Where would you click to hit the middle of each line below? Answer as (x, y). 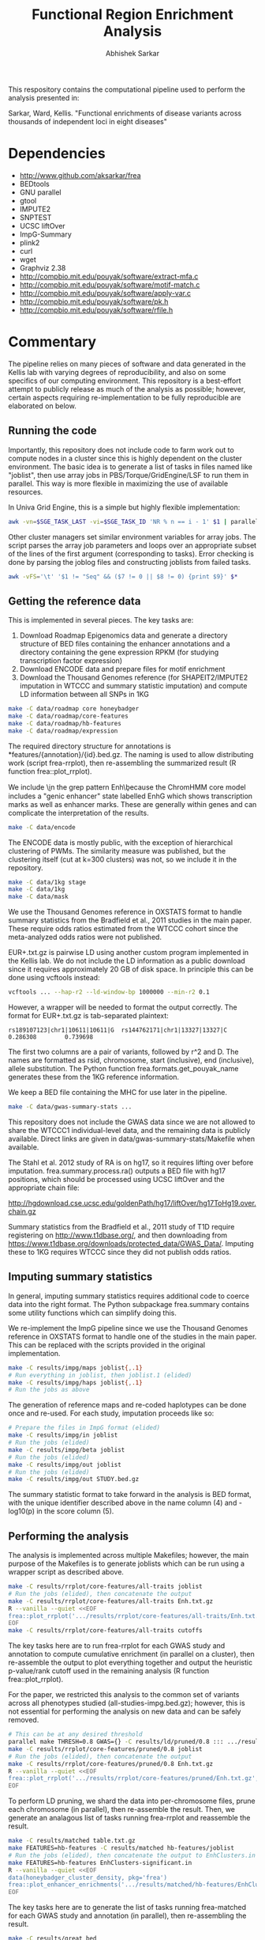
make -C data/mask (38, 897)
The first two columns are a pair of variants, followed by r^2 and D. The (123, 1052)
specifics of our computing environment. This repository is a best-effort (125, 381)
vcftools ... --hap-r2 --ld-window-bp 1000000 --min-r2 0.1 (109, 992)
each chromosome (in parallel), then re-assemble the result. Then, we (121, 1809)
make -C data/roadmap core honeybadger (74, 709)
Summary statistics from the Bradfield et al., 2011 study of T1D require (121, 1226)
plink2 (30, 242)
